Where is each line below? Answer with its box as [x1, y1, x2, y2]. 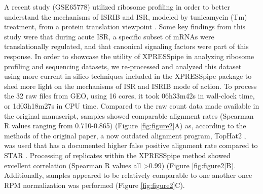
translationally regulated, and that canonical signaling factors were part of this [4, 41, 249, 52]
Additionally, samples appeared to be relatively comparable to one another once [4, 170, 252, 180]
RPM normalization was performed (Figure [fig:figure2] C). [4, 179, 185, 190]
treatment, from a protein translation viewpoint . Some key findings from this [4, 21, 246, 32]
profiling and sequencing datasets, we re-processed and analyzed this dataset [4, 61, 242, 71]
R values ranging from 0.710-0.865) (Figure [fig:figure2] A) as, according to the [4, 120, 246, 131]
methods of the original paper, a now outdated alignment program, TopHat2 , [4, 130, 246, 140]
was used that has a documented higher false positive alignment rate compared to [4, 140, 258, 151]
